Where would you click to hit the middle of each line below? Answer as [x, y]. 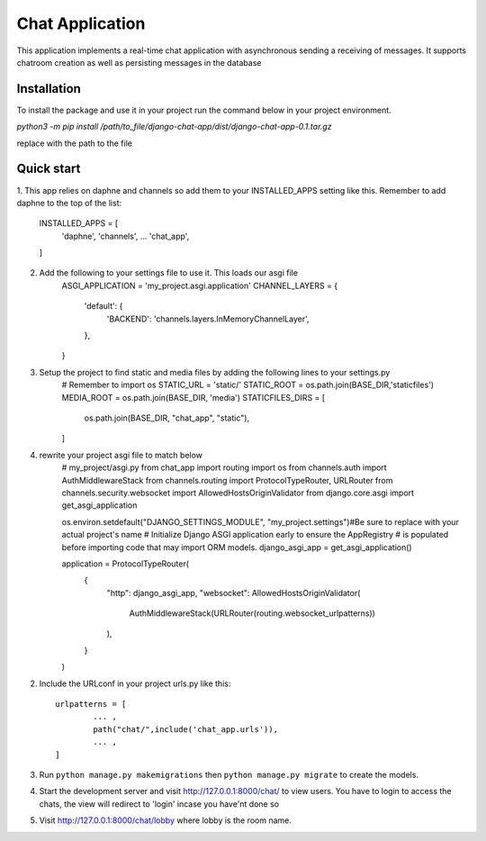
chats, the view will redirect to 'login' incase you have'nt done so [159, 804]
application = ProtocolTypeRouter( [125, 564]
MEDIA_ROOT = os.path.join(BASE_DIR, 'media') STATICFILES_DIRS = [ [193, 397]
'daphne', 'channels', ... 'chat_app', [126, 236]
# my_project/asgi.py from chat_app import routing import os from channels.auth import [224, 467]
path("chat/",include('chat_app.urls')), [186, 729]
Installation [49, 89]
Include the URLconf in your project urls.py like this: [135, 683]
